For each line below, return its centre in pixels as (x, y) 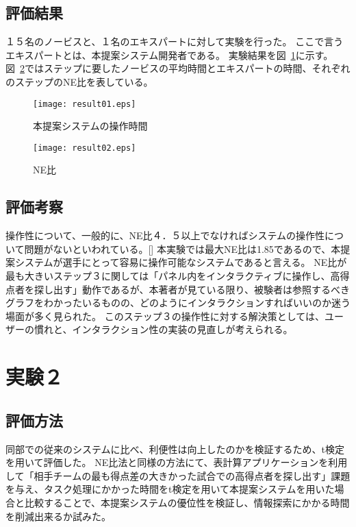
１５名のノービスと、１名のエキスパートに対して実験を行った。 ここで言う (175, 41)
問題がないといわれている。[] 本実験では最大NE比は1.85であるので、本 (182, 248)
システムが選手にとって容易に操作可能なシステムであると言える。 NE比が (181, 262)
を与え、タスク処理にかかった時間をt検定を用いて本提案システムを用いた (170, 489)
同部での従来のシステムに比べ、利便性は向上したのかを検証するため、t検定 (175, 449)
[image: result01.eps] (85, 104)
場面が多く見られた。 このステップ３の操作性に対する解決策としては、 (165, 316)
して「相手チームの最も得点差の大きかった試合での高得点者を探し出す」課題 (178, 475)
